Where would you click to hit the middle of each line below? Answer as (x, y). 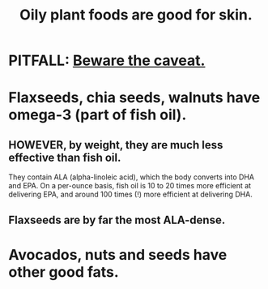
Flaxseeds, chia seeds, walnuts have (134, 98)
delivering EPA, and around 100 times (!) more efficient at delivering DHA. (130, 194)
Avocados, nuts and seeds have (118, 254)
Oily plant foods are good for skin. (136, 15)
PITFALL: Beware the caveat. (107, 60)
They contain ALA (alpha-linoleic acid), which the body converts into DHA (132, 177)
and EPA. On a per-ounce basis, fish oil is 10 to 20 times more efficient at (130, 186)
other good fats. (64, 272)
